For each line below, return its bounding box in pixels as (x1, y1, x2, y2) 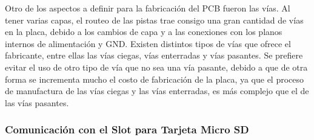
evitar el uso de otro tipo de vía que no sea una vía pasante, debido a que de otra (5, 60, 308, 73)
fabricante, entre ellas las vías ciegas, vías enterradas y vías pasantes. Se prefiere (5, 49, 303, 62)
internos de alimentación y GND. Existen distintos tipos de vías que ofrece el (5, 37, 291, 49)
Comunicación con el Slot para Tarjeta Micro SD (5, 122, 249, 137)
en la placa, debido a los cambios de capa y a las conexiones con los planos (5, 25, 282, 38)
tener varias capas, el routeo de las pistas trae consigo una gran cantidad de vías (5, 13, 304, 26)
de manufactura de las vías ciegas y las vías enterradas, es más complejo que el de (5, 84, 309, 97)
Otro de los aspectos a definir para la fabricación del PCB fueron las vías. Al (5, 2, 290, 14)
